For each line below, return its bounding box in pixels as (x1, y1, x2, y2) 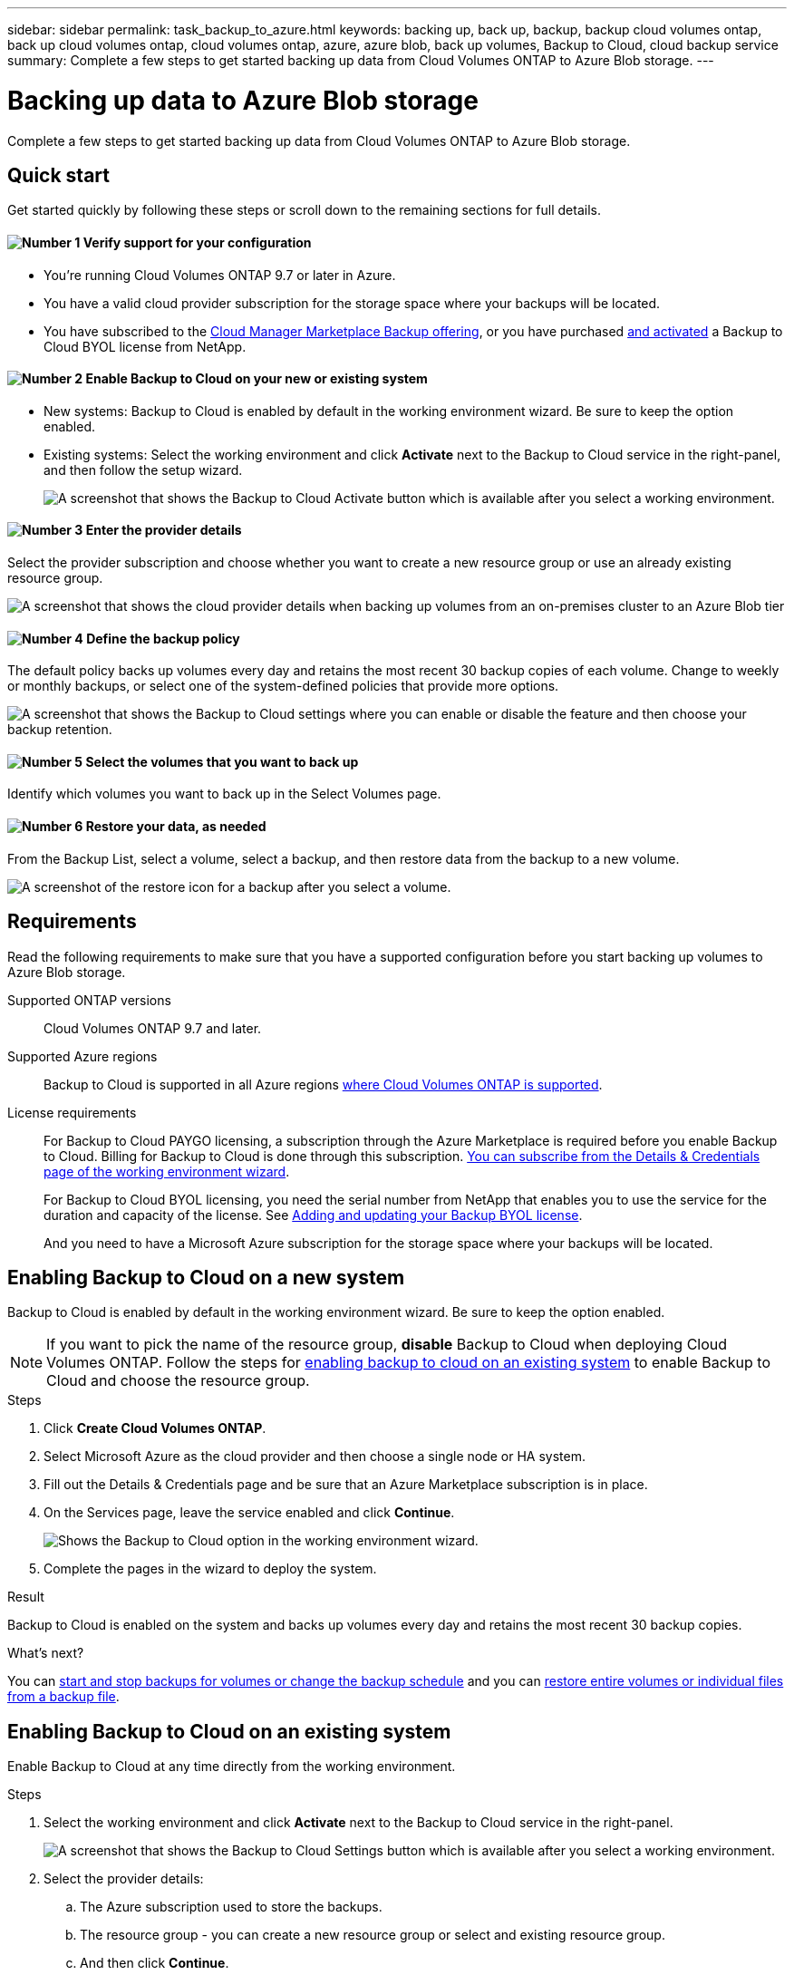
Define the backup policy (86, 630, 240, 646)
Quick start (7, 163, 110, 187)
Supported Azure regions (7, 1048, 158, 1064)
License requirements (7, 1104, 137, 1120)
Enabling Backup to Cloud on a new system (7, 1265, 405, 1289)
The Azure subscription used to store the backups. (80, 1899, 382, 1915)
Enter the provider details (85, 522, 242, 538)
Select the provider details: (44, 1871, 204, 1887)
